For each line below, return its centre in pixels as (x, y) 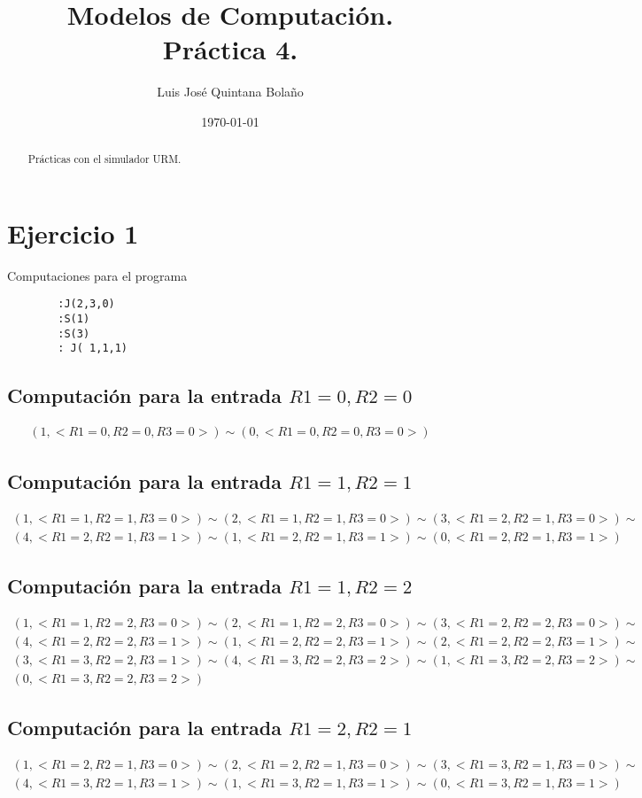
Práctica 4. (230, 49)
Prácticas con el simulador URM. (104, 159)
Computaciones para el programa (97, 275)
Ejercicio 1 (73, 232)
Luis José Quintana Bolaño (230, 92)
